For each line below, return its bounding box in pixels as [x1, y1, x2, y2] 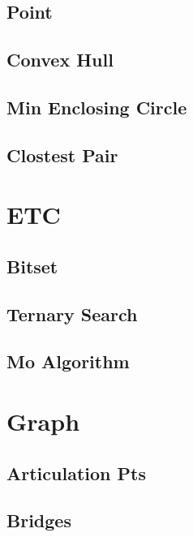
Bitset [6, 253, 58, 278]
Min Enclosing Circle [6, 94, 187, 119]
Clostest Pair [6, 142, 118, 167]
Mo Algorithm [6, 349, 130, 374]
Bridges [6, 508, 71, 533]
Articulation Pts [6, 460, 146, 485]
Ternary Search [6, 301, 138, 326]
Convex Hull [6, 47, 114, 72]
